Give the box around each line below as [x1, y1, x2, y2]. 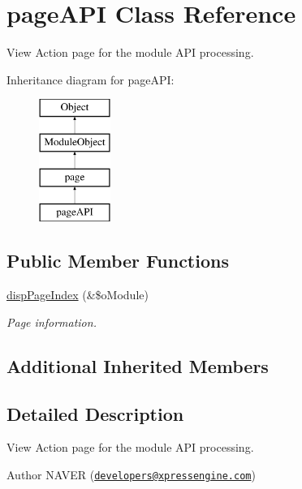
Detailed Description [6, 401, 184, 426]
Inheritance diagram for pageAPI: [6, 71, 175, 88]
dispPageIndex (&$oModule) [6, 286, 149, 303]
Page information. [6, 313, 97, 330]
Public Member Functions [6, 248, 229, 273]
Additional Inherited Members [6, 353, 269, 378]
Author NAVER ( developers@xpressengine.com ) [6, 466, 256, 483]
